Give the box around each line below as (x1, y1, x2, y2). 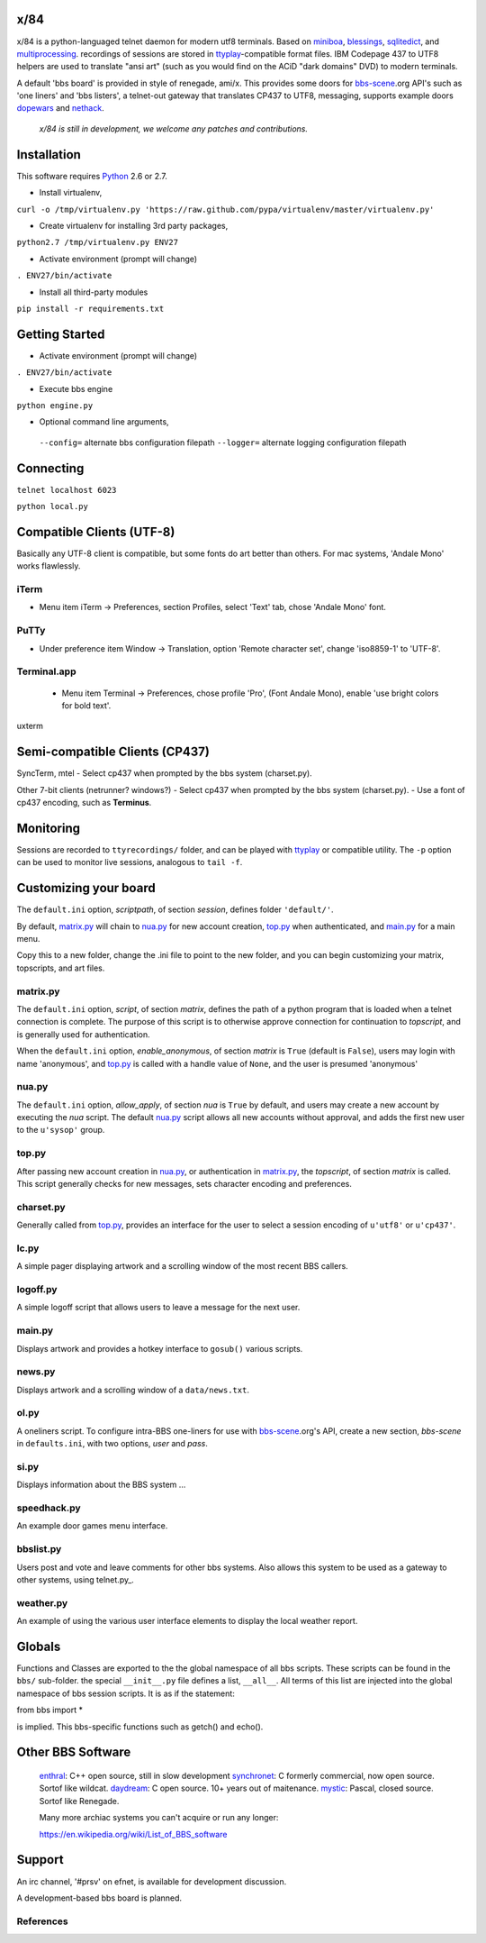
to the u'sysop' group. (16, 1125, 105, 1136)
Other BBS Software (16, 1745, 131, 1760)
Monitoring (16, 820, 81, 835)
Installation (16, 147, 81, 162)
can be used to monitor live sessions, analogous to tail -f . (16, 857, 243, 868)
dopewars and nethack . (16, 103, 104, 114)
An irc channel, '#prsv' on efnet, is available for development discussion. (16, 1875, 287, 1887)
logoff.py (16, 1283, 58, 1296)
